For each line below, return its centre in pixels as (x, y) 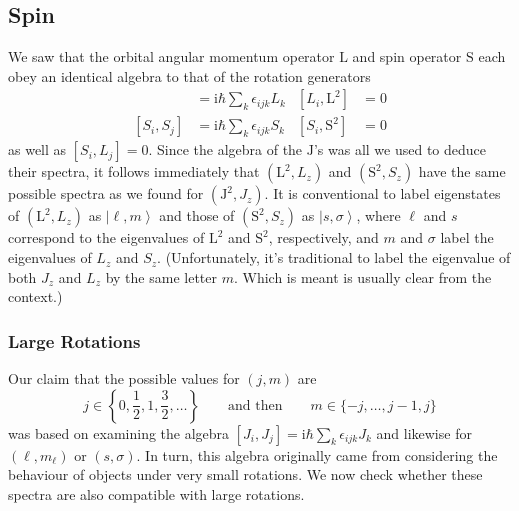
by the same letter (161, 276)
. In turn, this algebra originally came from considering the (317, 454)
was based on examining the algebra (119, 432)
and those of (197, 215)
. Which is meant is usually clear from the (362, 276)
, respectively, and (323, 237)
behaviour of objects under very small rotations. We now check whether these (245, 474)
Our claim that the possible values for (124, 378)
